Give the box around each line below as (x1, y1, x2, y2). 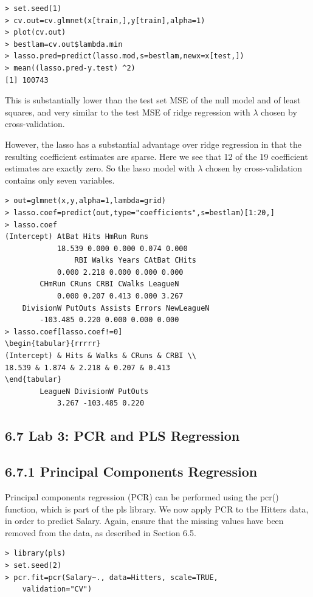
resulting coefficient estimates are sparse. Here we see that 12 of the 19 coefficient (5, 150, 308, 162)
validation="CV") (22, 585, 92, 594)
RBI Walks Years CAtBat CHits (74, 256, 196, 265)
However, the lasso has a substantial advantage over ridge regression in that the (5, 137, 301, 150)
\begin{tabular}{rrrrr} (5, 339, 101, 348)
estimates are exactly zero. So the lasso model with (5, 162, 195, 174)
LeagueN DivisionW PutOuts (40, 387, 149, 396)
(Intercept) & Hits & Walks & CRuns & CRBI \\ (5, 351, 196, 361)
